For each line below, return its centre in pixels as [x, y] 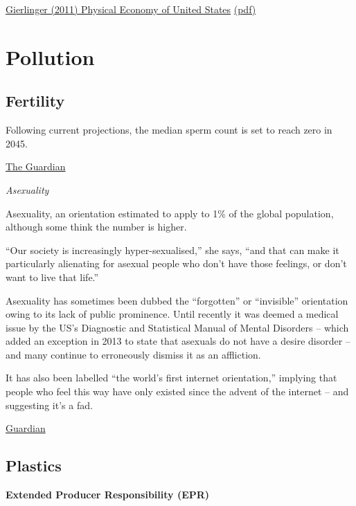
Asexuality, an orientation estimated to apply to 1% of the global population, [170, 213]
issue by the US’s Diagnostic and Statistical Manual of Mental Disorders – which [177, 327]
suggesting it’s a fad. [49, 405]
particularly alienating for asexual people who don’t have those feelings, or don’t [176, 263]
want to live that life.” [52, 277]
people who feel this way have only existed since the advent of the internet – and [177, 391]
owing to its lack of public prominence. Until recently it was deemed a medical [172, 314]
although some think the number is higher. [96, 227]
